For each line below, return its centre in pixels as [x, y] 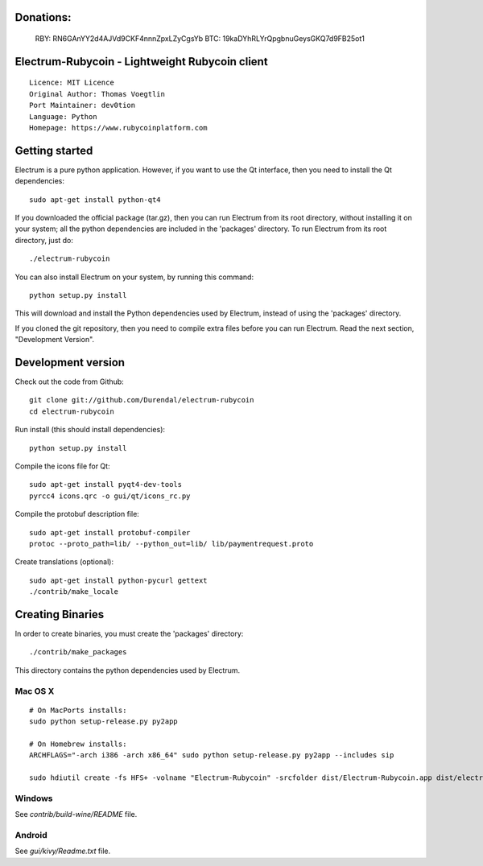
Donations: [43, 17]
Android [31, 835]
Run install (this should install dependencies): [90, 430]
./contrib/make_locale [74, 592]
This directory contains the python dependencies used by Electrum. [128, 670]
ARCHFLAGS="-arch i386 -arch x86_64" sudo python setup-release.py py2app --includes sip [212, 755]
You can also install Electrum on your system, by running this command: [134, 277]
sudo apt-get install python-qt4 [95, 200]
